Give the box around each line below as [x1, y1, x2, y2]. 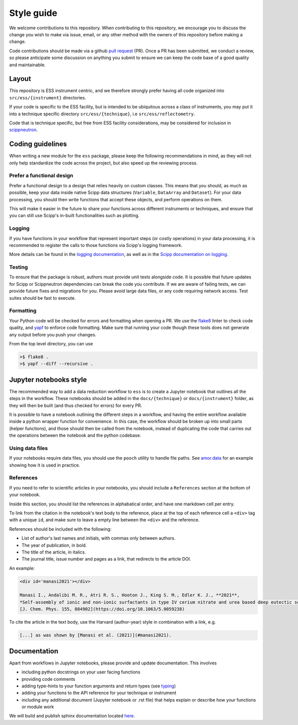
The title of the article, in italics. [21, 549, 86, 555]
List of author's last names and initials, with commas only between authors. [21, 535, 176, 541]
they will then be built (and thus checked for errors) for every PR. [9, 403, 143, 408]
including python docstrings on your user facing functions [21, 669, 141, 675]
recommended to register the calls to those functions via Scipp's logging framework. [9, 242, 183, 248]
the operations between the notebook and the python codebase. [9, 432, 142, 438]
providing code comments [21, 676, 75, 682]
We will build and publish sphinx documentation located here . [9, 713, 135, 719]
